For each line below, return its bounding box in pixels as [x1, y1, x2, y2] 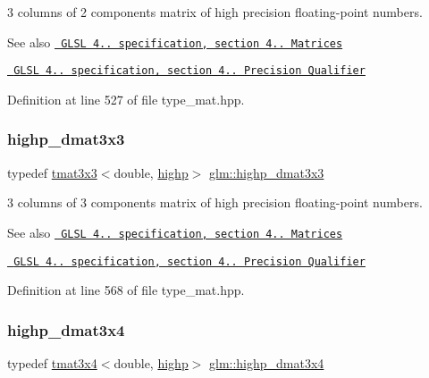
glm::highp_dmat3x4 [209, 354, 324, 373]
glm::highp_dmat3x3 [209, 163, 324, 181]
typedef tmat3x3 [7, 163, 97, 181]
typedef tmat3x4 [7, 354, 97, 373]
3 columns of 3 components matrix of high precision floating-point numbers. [7, 193, 423, 212]
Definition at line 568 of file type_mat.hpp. [7, 281, 245, 299]
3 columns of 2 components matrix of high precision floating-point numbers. [7, 3, 423, 21]
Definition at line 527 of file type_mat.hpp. [7, 89, 245, 108]
